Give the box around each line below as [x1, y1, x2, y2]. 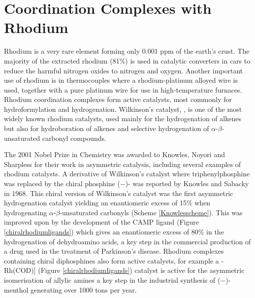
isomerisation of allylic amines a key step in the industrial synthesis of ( [4, 274, 221, 285]
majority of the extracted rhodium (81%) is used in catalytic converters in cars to [4, 55, 251, 66]
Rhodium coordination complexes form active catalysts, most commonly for [4, 94, 232, 104]
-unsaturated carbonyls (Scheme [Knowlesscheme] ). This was [60, 207, 243, 217]
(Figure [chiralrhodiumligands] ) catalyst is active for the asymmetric [38, 265, 245, 275]
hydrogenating [4, 207, 47, 217]
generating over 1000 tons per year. [31, 284, 137, 295]
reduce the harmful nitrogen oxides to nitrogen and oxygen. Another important [4, 65, 243, 75]
